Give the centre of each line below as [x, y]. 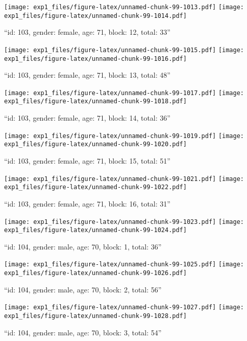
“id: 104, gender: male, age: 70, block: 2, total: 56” [83, 289]
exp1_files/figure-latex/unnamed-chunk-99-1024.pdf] [95, 230]
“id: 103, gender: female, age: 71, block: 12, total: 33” [87, 32]
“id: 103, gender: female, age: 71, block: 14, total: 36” [87, 118]
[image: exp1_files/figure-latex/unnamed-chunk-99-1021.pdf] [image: [124, 179]
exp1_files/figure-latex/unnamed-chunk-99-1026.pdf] [95, 273]
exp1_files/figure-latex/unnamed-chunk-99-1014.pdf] [95, 16]
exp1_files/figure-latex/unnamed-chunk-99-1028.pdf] [95, 316]
